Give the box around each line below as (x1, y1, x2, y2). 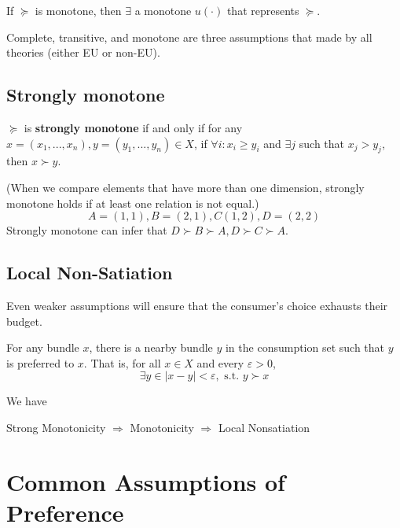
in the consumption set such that (225, 339, 385, 356)
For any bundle (6, 339, 79, 356)
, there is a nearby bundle (89, 339, 213, 356)
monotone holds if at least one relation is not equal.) (6, 194, 259, 211)
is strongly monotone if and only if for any (24, 119, 243, 135)
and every (196, 354, 244, 371)
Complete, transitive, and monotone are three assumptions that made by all (6, 28, 372, 45)
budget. (6, 312, 42, 329)
